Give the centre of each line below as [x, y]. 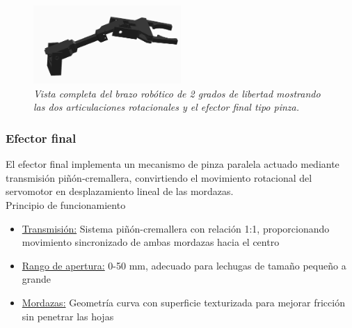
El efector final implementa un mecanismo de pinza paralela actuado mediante [173, 164]
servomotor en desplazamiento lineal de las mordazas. [120, 191]
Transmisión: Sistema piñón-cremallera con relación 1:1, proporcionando [176, 228]
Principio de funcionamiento [66, 204]
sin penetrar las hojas [68, 316]
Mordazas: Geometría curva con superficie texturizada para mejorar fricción [183, 302]
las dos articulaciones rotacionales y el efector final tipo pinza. [167, 107]
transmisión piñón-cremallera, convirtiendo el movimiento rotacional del [159, 177]
